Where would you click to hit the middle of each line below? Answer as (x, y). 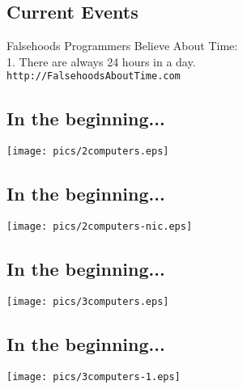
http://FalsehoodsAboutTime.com (94, 76)
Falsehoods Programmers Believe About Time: (122, 46)
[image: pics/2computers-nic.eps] (100, 227)
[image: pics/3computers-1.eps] (94, 376)
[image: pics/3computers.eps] (88, 301)
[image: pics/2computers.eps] (88, 152)
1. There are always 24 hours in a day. (101, 61)
